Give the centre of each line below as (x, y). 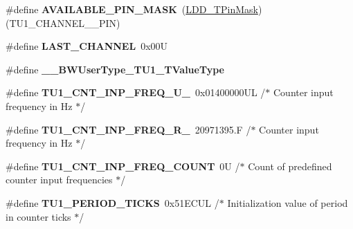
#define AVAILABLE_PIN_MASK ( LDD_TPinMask (132, 9)
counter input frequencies (59, 180)
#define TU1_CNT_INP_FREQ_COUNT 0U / (123, 166)
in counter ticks (38, 216)
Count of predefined (290, 166)
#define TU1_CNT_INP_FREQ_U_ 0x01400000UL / (136, 92)
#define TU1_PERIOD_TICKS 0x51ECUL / (112, 202)
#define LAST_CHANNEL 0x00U (87, 46)
